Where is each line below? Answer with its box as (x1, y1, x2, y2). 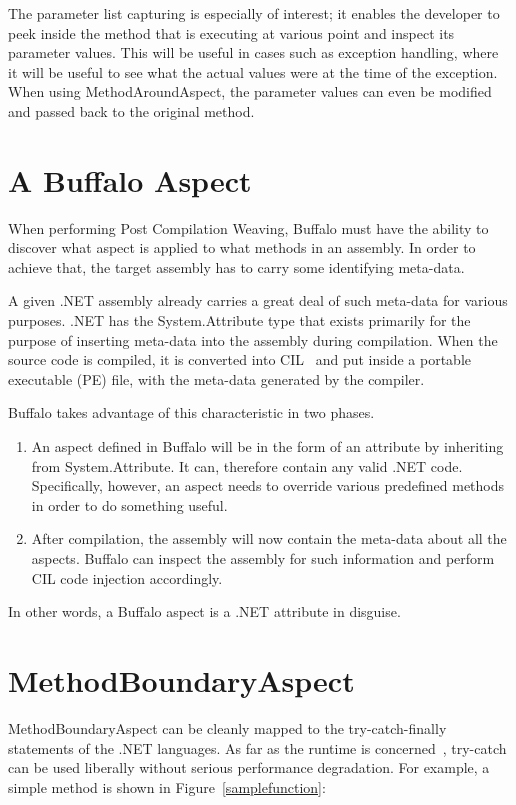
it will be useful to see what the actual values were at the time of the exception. (8, 61, 498, 82)
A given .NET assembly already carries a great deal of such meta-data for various (8, 290, 508, 311)
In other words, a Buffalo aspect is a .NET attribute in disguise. (8, 601, 401, 622)
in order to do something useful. (31, 494, 228, 515)
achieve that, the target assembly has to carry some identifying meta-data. (8, 256, 465, 277)
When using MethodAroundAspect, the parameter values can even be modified (8, 81, 492, 102)
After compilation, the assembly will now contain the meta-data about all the (31, 528, 507, 549)
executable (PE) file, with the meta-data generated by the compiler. (8, 368, 425, 389)
